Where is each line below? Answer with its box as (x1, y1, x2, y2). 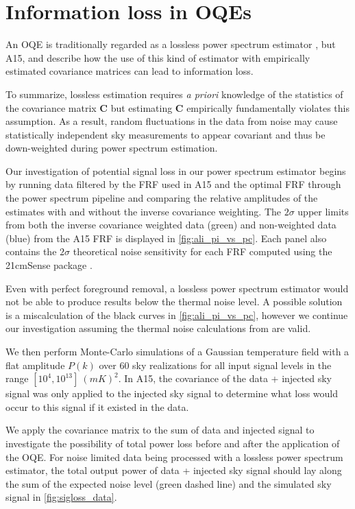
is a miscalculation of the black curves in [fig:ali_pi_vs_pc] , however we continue (5, 307, 348, 322)
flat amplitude (5, 357, 65, 372)
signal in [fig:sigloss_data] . (5, 490, 117, 504)
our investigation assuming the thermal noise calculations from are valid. (5, 321, 311, 335)
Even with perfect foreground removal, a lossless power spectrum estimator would (5, 281, 349, 295)
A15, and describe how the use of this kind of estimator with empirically (5, 50, 310, 64)
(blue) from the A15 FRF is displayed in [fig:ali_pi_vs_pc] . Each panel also (5, 230, 327, 245)
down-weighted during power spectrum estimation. (5, 141, 218, 155)
